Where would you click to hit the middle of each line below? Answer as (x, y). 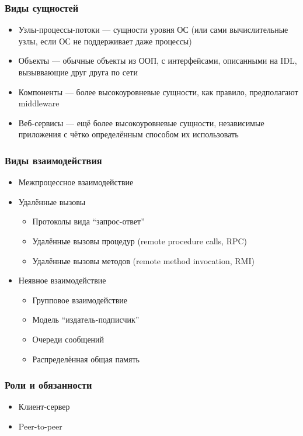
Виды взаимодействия (53, 160)
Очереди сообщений (68, 339)
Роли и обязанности (48, 385)
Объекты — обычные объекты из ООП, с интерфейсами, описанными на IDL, (158, 60)
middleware (39, 103)
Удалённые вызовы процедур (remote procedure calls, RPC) (140, 241)
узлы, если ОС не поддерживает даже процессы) (105, 41)
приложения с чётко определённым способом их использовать (128, 134)
